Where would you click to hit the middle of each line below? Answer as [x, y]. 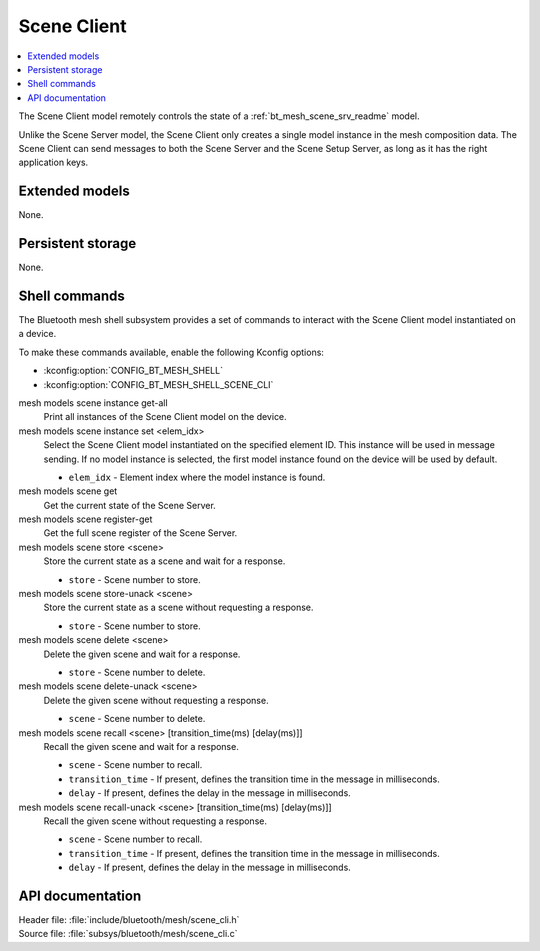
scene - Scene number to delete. [137, 719]
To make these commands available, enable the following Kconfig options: [171, 352]
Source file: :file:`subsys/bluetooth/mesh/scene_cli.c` [128, 934]
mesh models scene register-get [85, 519]
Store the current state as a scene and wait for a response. [164, 561]
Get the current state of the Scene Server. [130, 505]
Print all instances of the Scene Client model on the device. [165, 417]
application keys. [53, 162]
